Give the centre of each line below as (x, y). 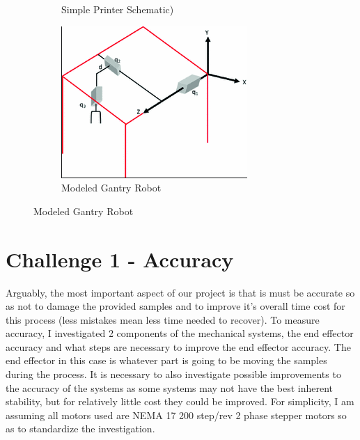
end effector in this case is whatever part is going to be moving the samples (166, 360)
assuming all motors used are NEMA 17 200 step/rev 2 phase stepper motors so (176, 415)
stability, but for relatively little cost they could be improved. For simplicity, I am (180, 401)
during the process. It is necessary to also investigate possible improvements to (173, 374)
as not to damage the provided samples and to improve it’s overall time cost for (175, 306)
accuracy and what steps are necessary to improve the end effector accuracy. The (178, 346)
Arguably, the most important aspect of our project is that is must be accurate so (180, 292)
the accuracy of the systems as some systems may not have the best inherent (170, 387)
